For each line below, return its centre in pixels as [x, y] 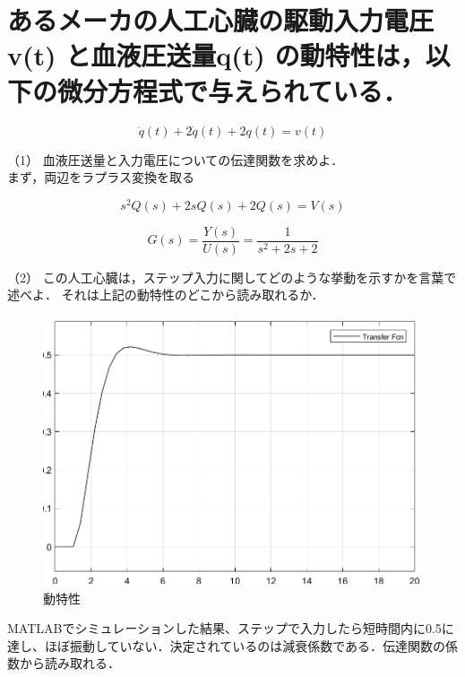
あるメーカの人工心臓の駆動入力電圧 [221, 20]
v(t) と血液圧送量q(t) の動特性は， [216, 55]
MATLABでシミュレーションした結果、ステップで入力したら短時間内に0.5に [231, 628]
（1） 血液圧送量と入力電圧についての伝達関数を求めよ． [176, 159]
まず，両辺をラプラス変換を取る [101, 177]
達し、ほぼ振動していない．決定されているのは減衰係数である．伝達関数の [227, 645]
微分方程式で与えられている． [233, 90]
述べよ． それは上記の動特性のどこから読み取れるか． [166, 295]
